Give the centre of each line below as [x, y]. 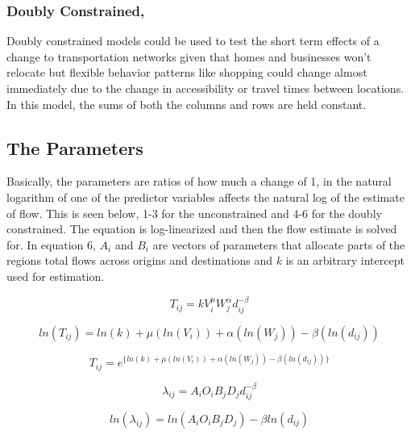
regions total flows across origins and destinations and [140, 260]
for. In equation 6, [51, 244]
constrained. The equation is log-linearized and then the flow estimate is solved [202, 229]
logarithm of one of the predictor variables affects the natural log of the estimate [205, 197]
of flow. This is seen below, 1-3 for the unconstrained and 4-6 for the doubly [194, 213]
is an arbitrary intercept [345, 260]
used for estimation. [56, 276]
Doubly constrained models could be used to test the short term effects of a [193, 41]
